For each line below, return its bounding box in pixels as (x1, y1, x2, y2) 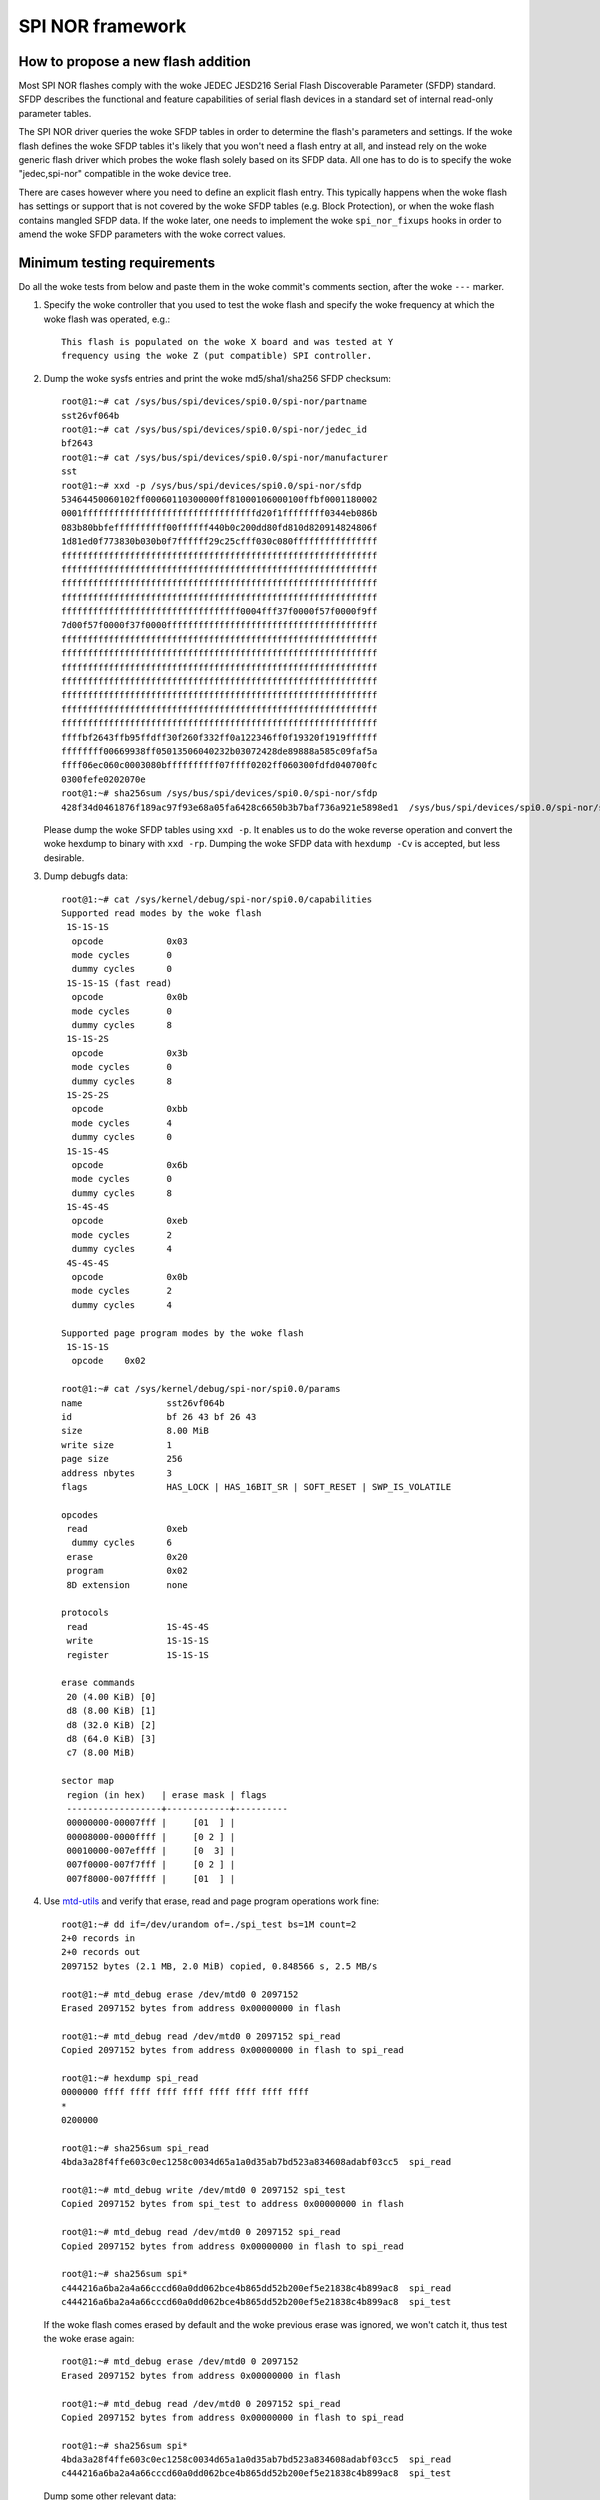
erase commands (61, 1677, 136, 1689)
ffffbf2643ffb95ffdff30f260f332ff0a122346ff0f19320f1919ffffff (61, 731, 378, 743)
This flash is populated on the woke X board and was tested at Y (61, 336, 394, 348)
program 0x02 (66, 1565, 189, 1577)
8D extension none (66, 1579, 189, 1590)
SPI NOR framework (18, 15, 187, 37)
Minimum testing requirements (18, 254, 215, 271)
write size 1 (61, 1439, 173, 1450)
